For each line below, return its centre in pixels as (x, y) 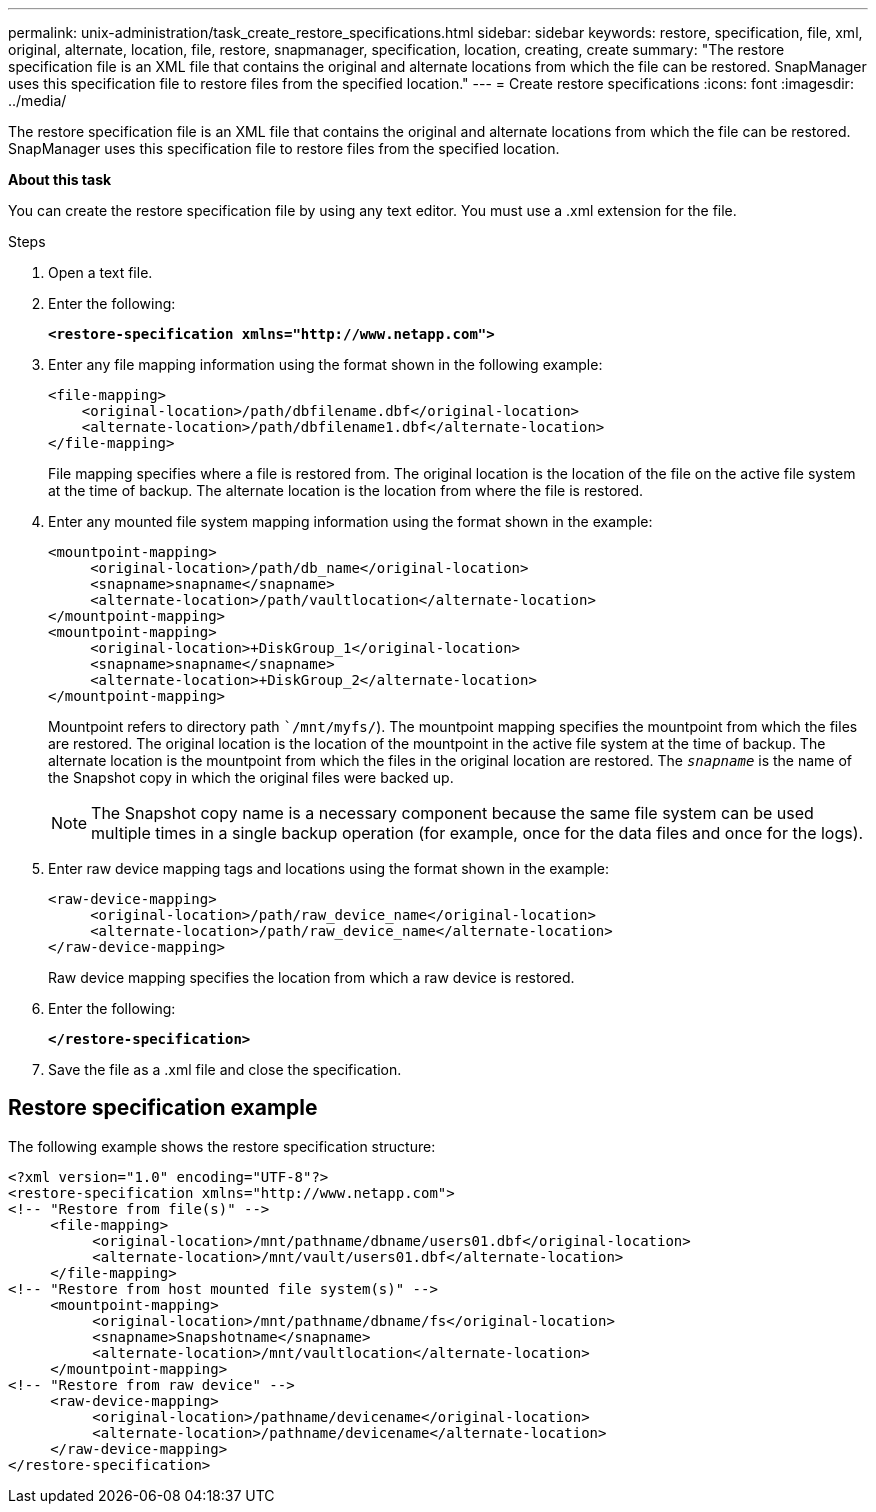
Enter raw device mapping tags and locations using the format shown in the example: (329, 868)
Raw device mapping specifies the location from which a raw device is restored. (311, 977)
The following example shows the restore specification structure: (222, 1146)
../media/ (37, 100)
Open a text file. (100, 272)
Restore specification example (163, 1108)
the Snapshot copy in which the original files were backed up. (251, 777)
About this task (60, 179)
